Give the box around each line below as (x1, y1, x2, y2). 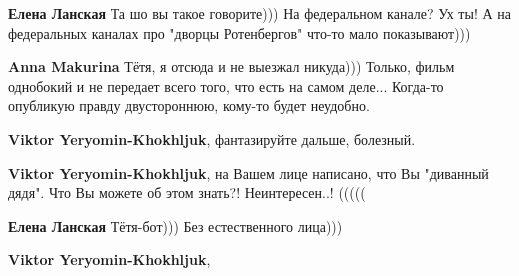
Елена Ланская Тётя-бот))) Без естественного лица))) (8, 215, 343, 236)
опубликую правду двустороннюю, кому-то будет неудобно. (8, 95, 370, 116)
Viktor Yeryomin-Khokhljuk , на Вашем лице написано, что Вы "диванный (8, 162, 489, 183)
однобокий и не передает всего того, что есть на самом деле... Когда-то (8, 75, 444, 96)
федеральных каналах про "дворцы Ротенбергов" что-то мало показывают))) (8, 22, 471, 43)
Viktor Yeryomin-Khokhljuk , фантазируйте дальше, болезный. (8, 128, 416, 149)
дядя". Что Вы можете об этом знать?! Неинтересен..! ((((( (8, 182, 366, 203)
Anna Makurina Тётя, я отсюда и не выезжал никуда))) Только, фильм (8, 56, 455, 77)
